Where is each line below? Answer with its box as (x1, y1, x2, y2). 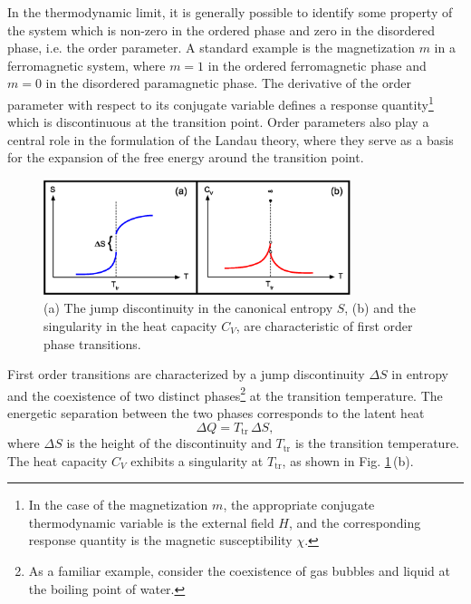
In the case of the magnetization (28, 495, 208, 514)
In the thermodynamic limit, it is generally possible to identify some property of (7, 3, 453, 21)
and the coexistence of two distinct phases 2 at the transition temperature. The (7, 383, 443, 404)
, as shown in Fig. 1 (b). (282, 451, 414, 470)
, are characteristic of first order (235, 317, 413, 336)
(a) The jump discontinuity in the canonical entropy (43, 298, 333, 317)
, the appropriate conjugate (223, 495, 375, 514)
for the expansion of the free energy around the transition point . (7, 148, 364, 167)
